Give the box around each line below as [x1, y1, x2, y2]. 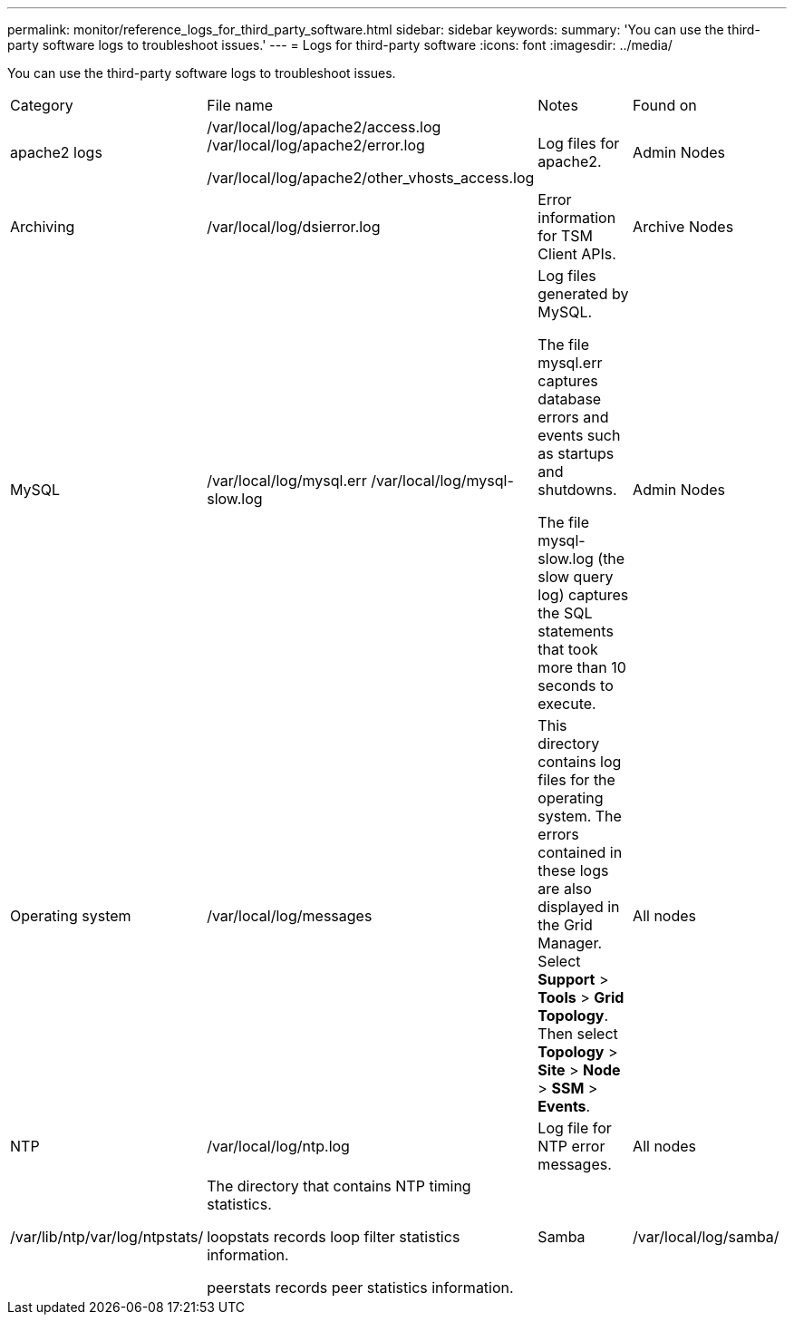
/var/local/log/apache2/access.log [207, 118, 441, 136]
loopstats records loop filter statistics [207, 1228, 460, 1246]
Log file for [537, 1119, 612, 1137]
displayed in [537, 898, 620, 916]
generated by [537, 285, 629, 303]
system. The [537, 807, 622, 825]
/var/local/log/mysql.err [207, 471, 367, 490]
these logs [537, 861, 609, 880]
